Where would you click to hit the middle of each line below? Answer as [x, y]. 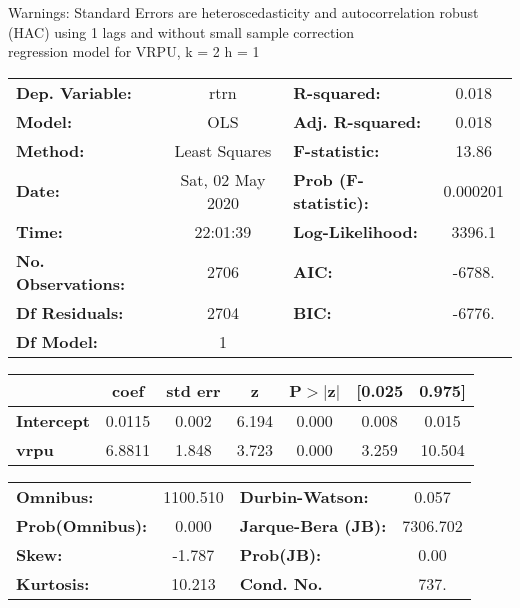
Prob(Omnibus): [82, 525]
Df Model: [57, 341]
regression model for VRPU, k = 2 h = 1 [134, 51]
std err [193, 390]
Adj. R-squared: [357, 121]
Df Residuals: [70, 312]
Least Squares [223, 150]
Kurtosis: [53, 583]
